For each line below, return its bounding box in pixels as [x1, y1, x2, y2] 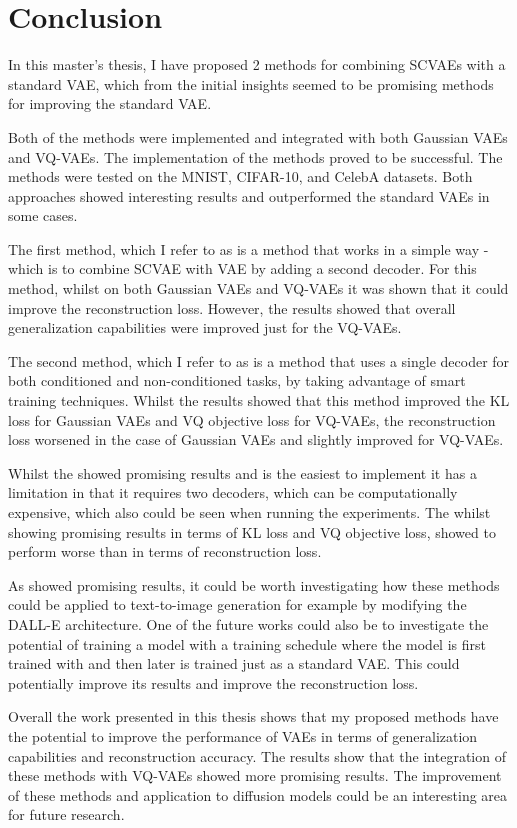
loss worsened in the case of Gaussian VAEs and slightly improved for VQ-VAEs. [8, 429, 504, 450]
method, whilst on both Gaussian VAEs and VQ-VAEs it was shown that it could [8, 278, 509, 299]
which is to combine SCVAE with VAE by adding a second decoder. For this [8, 258, 477, 279]
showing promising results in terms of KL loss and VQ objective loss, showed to [8, 521, 496, 542]
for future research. [8, 804, 125, 825]
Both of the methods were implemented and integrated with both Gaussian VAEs [8, 126, 508, 147]
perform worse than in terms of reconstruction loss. [8, 541, 322, 562]
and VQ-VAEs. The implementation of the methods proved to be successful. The [8, 146, 503, 167]
